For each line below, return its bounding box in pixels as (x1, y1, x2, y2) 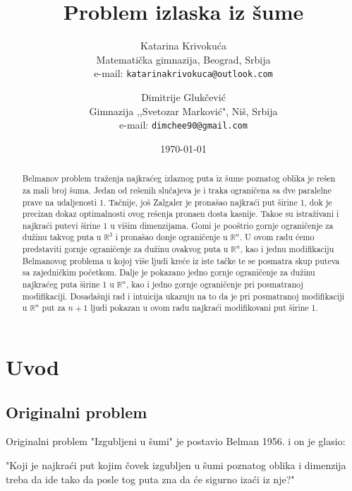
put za (42, 302, 66, 314)
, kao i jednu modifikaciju (240, 243, 334, 255)
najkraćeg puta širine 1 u (22, 278, 114, 290)
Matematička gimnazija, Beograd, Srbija (96, 52, 271, 66)
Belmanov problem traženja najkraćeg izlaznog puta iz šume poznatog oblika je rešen (22, 172, 336, 184)
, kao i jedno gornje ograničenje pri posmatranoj (126, 278, 303, 290)
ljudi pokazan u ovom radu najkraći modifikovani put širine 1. (90, 302, 318, 314)
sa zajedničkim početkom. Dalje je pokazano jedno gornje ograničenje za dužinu (22, 266, 315, 278)
